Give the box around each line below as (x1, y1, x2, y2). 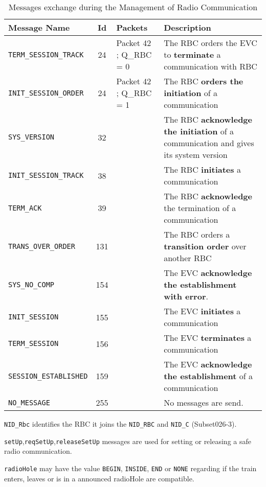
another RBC (164, 252, 212, 264)
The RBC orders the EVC (164, 37, 257, 49)
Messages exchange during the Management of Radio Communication (8, 1, 258, 13)
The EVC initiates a (164, 305, 241, 317)
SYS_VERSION (8, 133, 55, 141)
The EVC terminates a (164, 332, 252, 343)
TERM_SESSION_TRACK (8, 50, 84, 59)
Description (164, 21, 211, 33)
